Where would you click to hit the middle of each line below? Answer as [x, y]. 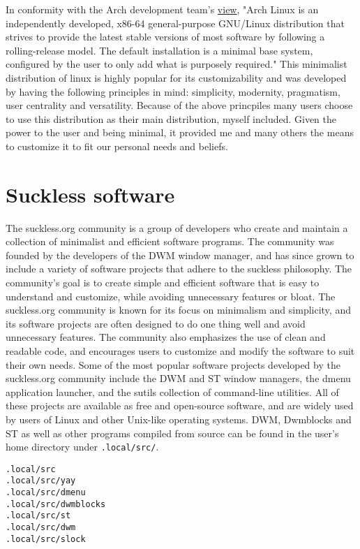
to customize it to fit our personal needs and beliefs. [117, 146]
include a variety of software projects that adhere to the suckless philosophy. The [179, 269]
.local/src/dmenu [46, 493]
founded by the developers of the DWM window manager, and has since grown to [180, 255]
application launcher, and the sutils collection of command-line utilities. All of [172, 391]
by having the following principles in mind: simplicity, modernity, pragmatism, [173, 91]
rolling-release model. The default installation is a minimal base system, [159, 50]
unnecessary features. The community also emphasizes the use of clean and [166, 337]
